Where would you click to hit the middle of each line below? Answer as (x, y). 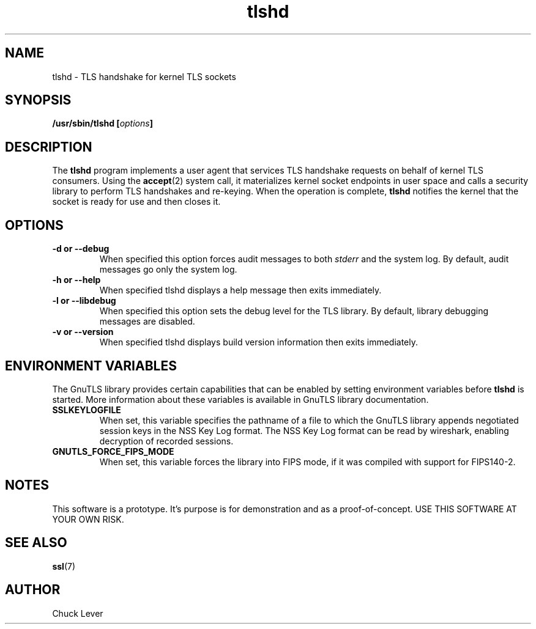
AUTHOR (33, 590)
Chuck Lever (78, 613)
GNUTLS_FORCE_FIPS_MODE (113, 451)
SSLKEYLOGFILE (87, 410)
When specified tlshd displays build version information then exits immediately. (259, 342)
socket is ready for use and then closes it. (136, 202)
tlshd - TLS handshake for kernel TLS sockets (144, 76)
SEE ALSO (36, 543)
